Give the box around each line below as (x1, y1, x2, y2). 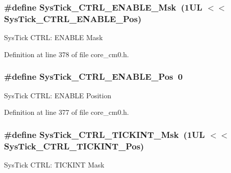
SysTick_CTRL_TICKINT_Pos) (4, 139, 144, 152)
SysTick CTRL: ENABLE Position (4, 90, 111, 100)
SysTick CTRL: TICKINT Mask (4, 159, 104, 169)
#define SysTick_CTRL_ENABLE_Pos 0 (4, 70, 183, 83)
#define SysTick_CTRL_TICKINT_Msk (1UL (4, 128, 205, 140)
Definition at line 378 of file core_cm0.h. (4, 49, 129, 59)
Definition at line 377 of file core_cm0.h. (4, 107, 129, 117)
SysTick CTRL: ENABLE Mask (4, 32, 103, 43)
